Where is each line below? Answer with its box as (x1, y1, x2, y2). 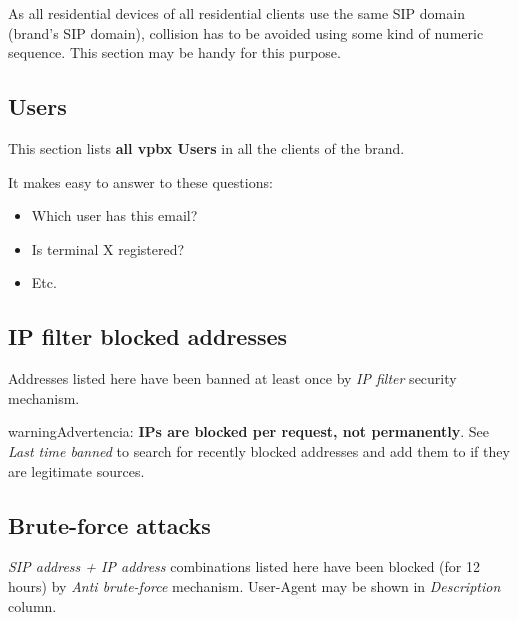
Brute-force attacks (8, 509, 211, 540)
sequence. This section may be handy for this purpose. (8, 42, 341, 63)
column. (8, 595, 57, 616)
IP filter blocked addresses (8, 321, 288, 352)
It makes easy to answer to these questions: (8, 171, 273, 192)
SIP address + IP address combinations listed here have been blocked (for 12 (8, 556, 480, 577)
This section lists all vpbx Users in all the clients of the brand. (8, 137, 405, 158)
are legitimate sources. (8, 460, 145, 481)
